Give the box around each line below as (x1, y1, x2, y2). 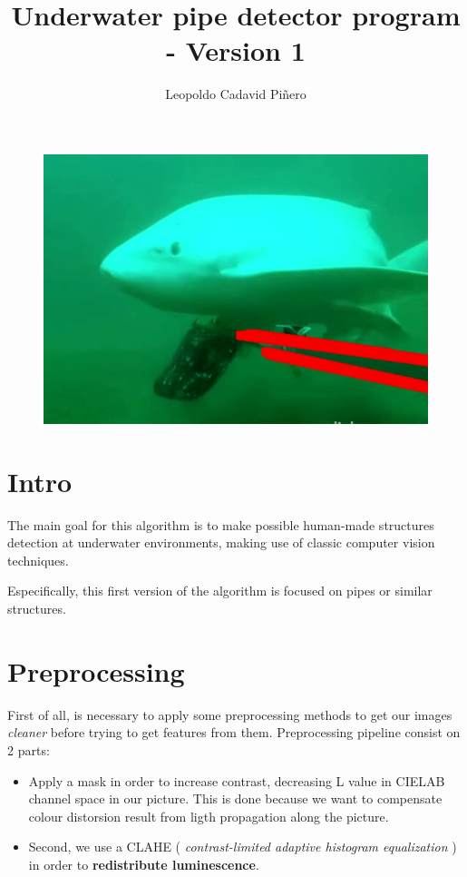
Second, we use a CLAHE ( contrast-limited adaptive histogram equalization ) (28, 837, 457, 856)
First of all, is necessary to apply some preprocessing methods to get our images (7, 705, 452, 724)
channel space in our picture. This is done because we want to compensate (28, 789, 443, 808)
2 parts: (7, 740, 50, 759)
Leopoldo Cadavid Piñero (165, 84, 306, 103)
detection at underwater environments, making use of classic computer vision (7, 533, 435, 552)
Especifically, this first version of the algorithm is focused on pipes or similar (7, 581, 433, 600)
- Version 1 (166, 32, 306, 69)
